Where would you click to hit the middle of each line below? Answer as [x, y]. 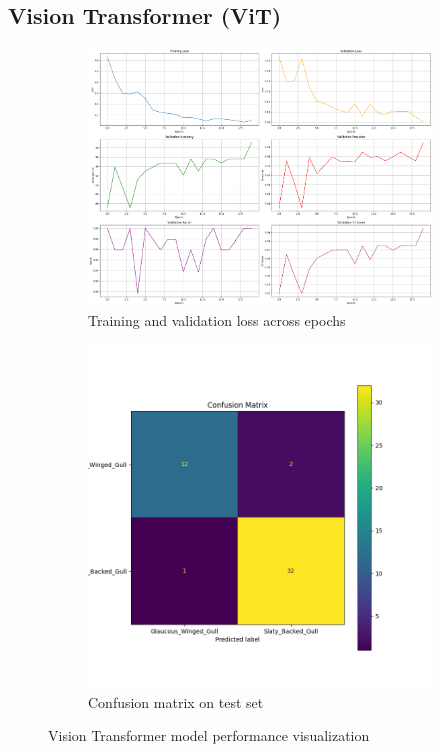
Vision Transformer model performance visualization [209, 735]
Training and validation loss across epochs [217, 319]
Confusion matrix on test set [176, 701]
